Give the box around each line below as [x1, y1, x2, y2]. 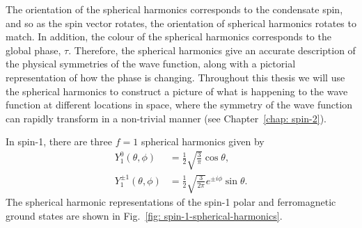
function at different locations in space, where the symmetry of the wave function [6, 97, 353, 112]
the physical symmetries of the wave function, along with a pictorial [6, 56, 296, 71]
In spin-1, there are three [6, 134, 113, 149]
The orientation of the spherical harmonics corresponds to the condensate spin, [6, 2, 343, 16]
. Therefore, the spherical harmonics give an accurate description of [68, 42, 356, 57]
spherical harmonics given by [141, 134, 265, 149]
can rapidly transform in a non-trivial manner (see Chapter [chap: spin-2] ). [6, 111, 326, 125]
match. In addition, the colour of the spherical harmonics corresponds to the [6, 29, 331, 44]
